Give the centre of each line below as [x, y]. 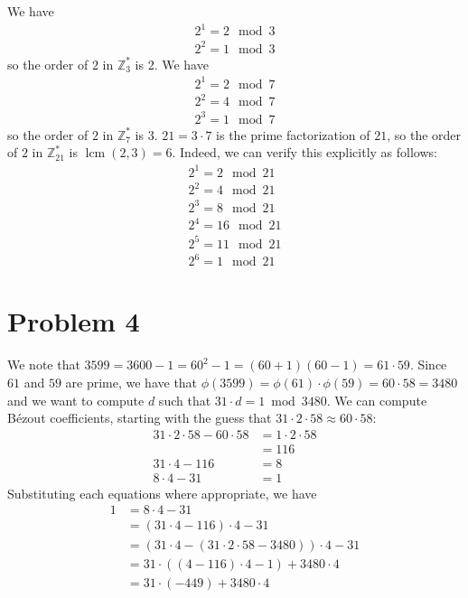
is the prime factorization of [293, 134]
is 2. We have [172, 64]
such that [185, 400]
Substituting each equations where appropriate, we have [162, 493]
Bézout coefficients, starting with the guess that [140, 418]
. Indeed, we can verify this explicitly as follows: [304, 152]
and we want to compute [76, 400]
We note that [44, 364]
